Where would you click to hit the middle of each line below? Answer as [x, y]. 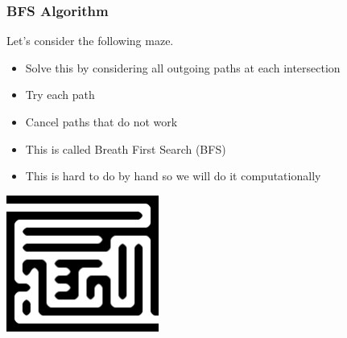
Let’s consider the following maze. [90, 41]
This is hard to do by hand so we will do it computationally [173, 176]
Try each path [60, 95]
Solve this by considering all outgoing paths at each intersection [183, 67]
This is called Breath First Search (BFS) [126, 148]
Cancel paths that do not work [101, 122]
